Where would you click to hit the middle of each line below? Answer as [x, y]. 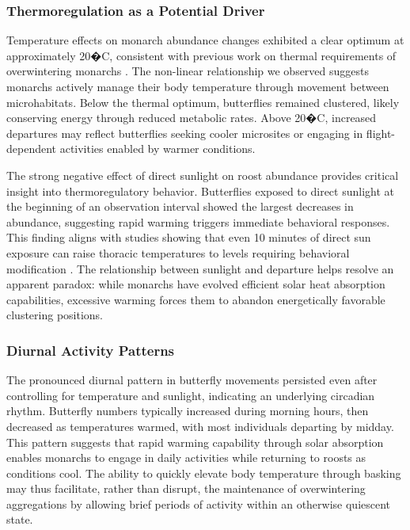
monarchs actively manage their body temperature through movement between [198, 86]
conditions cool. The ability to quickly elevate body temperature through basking [204, 473]
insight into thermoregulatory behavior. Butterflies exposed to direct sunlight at [200, 191]
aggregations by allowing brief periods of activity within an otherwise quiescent [199, 503]
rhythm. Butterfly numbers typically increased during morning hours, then [188, 411]
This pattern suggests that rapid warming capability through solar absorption [195, 442]
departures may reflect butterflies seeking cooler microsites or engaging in [185, 133]
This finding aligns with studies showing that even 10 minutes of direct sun [189, 237]
